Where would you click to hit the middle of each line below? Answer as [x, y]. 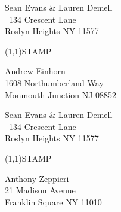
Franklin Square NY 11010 [53, 202]
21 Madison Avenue [40, 190]
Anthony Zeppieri [37, 178]
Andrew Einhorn [35, 71]
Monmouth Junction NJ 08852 [61, 94]
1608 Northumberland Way [54, 82]
